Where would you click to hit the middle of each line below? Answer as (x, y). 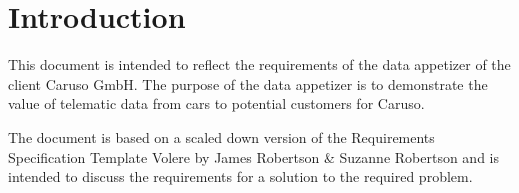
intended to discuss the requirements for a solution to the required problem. (240, 176)
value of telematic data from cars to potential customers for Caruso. (216, 103)
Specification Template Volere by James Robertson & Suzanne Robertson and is (254, 156)
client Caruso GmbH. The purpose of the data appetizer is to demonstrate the (248, 83)
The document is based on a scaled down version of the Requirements (221, 136)
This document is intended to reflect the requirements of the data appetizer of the (259, 64)
